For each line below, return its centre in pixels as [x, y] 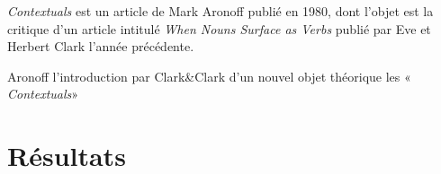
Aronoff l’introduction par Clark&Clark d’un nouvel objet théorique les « [209, 76]
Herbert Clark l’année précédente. [101, 46]
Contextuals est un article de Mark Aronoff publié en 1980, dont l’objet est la [220, 11]
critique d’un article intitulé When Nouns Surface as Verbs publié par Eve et [219, 28]
